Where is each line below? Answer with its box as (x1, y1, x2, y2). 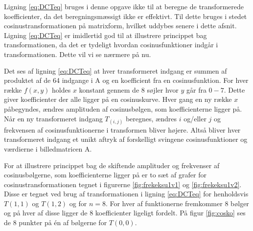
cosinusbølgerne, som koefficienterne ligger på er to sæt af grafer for (4, 170, 207, 180)
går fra (186, 84, 207, 95)
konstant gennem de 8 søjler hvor (79, 84, 179, 95)
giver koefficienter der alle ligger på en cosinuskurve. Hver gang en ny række (4, 94, 232, 104)
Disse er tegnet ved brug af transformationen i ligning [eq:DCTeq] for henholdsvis (4, 189, 249, 199)
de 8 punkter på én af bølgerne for (4, 217, 107, 228)
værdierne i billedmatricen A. (4, 143, 92, 154)
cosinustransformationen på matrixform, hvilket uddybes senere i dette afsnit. (4, 20, 237, 31)
